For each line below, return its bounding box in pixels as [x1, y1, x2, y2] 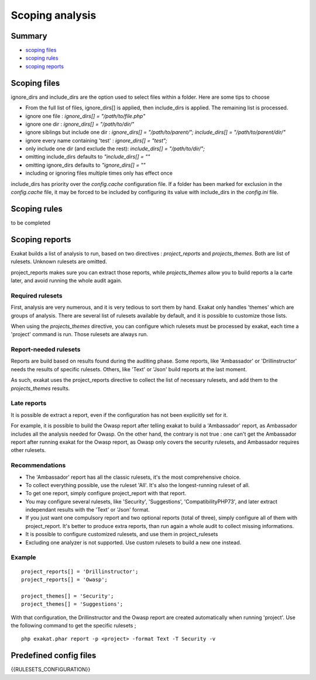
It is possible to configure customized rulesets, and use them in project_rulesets [25, 531, 218, 538]
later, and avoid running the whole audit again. [11, 277, 122, 284]
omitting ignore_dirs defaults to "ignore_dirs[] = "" [25, 161, 146, 168]
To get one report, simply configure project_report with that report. [25, 490, 187, 497]
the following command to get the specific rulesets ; [11, 622, 136, 629]
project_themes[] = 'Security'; [21, 592, 114, 599]
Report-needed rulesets [11, 346, 81, 354]
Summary [11, 31, 47, 41]
